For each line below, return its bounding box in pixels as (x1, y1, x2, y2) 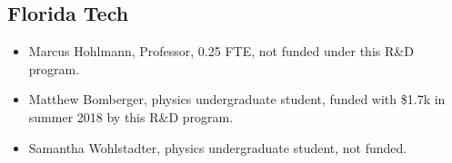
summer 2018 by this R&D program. (28, 107, 234, 126)
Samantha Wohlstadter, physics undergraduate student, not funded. (28, 138, 407, 157)
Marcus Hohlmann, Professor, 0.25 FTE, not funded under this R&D (28, 42, 414, 61)
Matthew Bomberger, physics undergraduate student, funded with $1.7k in (28, 90, 446, 109)
